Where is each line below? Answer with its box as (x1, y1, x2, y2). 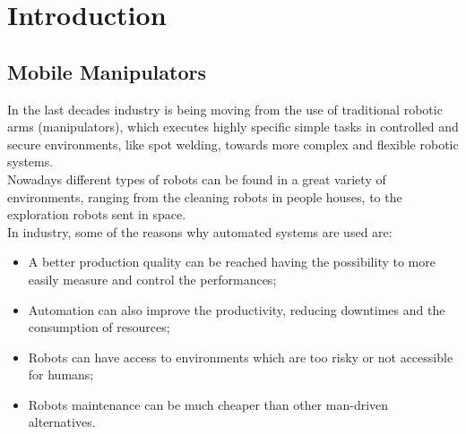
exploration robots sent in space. (7, 205, 186, 224)
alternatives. (28, 413, 96, 431)
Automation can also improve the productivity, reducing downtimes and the (28, 300, 445, 319)
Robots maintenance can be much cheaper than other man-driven (28, 395, 389, 413)
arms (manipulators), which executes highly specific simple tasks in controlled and (7, 117, 459, 136)
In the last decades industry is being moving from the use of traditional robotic (7, 99, 443, 118)
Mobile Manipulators (7, 57, 206, 85)
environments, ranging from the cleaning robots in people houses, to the (7, 187, 402, 206)
